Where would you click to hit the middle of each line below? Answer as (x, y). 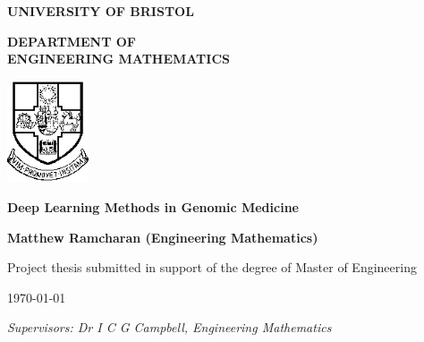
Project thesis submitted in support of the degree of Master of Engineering (212, 267)
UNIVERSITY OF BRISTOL (101, 11)
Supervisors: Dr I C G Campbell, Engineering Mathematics (170, 327)
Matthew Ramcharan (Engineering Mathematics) (163, 237)
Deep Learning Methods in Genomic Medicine (153, 206)
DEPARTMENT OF (72, 41)
